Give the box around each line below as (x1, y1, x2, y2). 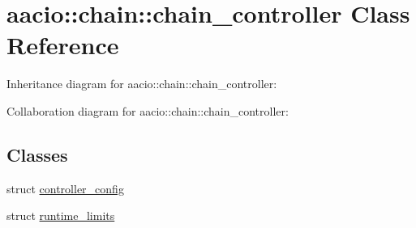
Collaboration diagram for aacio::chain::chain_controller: (6, 102, 289, 119)
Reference (6, 28, 119, 61)
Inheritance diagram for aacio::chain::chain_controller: (6, 75, 277, 92)
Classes (6, 141, 68, 167)
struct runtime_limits (6, 207, 115, 224)
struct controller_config (6, 179, 124, 196)
